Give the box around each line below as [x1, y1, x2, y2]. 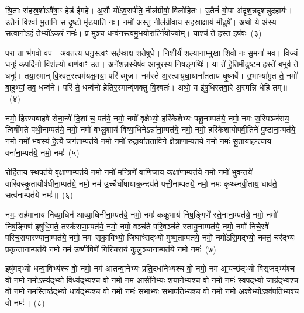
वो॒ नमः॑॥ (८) [5, 297, 45, 309]
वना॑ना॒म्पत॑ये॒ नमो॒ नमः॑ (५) [5, 146, 80, 158]
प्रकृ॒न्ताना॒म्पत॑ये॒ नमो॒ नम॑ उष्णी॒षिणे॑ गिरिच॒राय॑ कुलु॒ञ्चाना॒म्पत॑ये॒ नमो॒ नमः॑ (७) [5, 242, 216, 255]
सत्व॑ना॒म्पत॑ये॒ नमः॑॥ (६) [5, 189, 74, 201]
